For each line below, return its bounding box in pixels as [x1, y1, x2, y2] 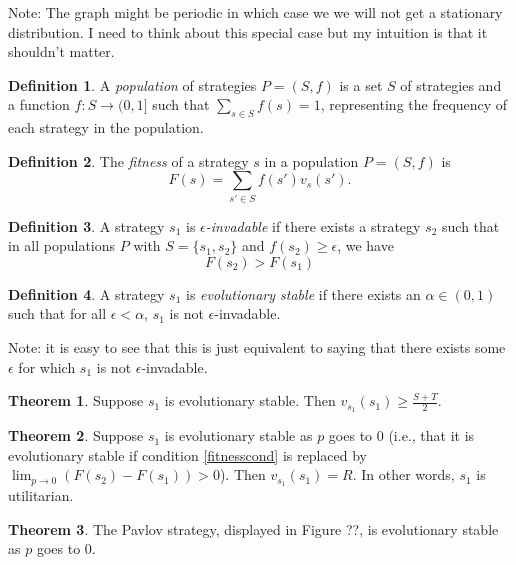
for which [18, 356, 76, 377]
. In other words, [352, 464, 455, 485]
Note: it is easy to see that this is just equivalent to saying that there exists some [8, 337, 506, 358]
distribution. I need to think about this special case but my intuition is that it [8, 21, 488, 42]
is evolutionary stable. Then [164, 390, 336, 411]
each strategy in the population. [8, 117, 204, 138]
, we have [337, 235, 394, 256]
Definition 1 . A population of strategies [8, 74, 257, 95]
